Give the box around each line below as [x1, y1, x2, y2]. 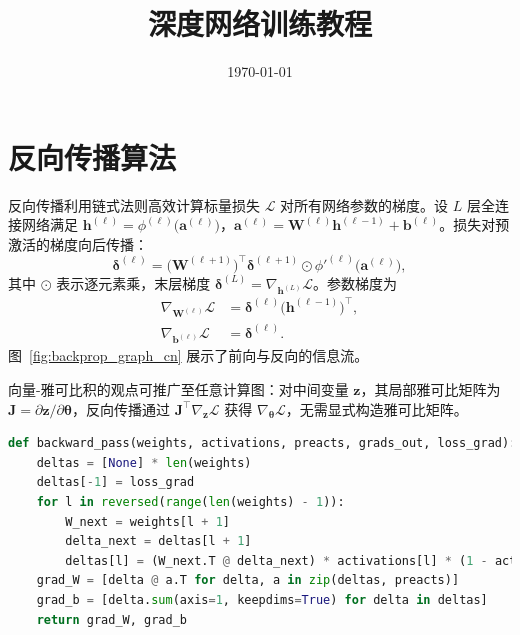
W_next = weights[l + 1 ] [65, 514, 230, 529]
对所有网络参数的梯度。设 [280, 194, 449, 215]
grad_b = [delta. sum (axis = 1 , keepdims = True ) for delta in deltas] [36, 592, 488, 607]
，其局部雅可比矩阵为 [360, 378, 501, 399]
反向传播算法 [8, 136, 177, 177]
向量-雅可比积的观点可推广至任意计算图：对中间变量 [8, 378, 349, 399]
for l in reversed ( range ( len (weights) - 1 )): [36, 494, 345, 509]
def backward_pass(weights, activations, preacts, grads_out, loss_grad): [8, 436, 517, 451]
